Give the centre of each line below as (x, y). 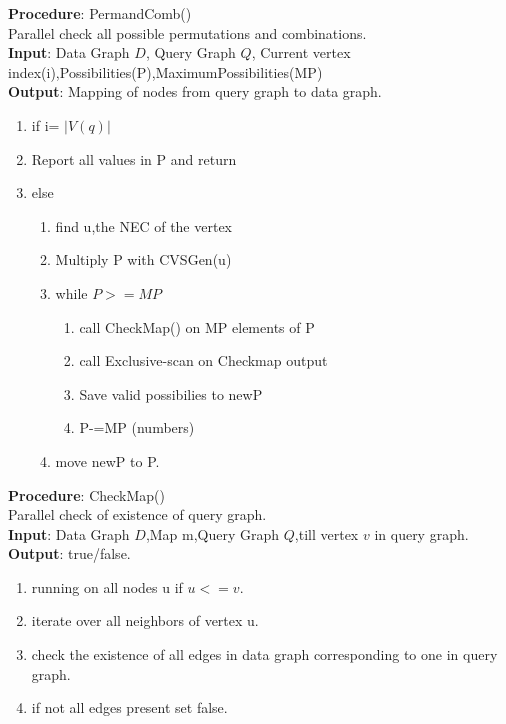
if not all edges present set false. (129, 707)
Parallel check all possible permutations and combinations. (187, 32)
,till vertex (326, 533)
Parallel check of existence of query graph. (137, 514)
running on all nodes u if (107, 586)
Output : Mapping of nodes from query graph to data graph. (195, 91)
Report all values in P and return (134, 158)
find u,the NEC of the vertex (144, 225)
